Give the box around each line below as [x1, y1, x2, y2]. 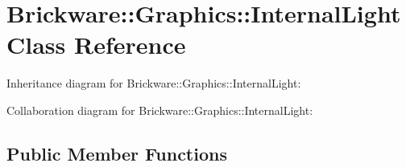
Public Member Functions [6, 141, 227, 165]
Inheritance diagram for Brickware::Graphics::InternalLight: [6, 75, 301, 92]
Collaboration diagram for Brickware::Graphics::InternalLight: [6, 101, 313, 118]
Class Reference [6, 28, 186, 61]
